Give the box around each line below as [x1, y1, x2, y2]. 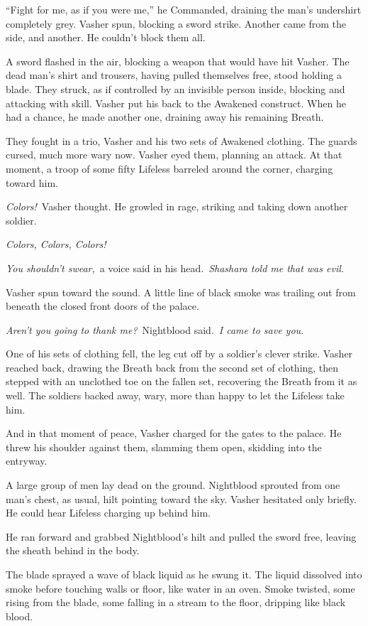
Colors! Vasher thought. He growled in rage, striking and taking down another [6, 199, 348, 214]
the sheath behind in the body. [6, 543, 140, 558]
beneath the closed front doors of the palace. [6, 298, 199, 313]
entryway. [6, 453, 48, 468]
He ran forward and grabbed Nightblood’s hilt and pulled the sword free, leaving [6, 529, 357, 544]
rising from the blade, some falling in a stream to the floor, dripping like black [6, 595, 346, 610]
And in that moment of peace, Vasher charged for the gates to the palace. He [6, 426, 342, 441]
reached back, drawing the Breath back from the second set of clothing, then [6, 360, 339, 374]
